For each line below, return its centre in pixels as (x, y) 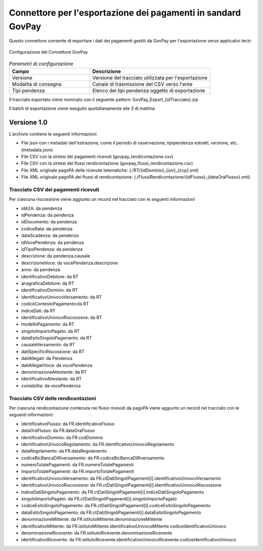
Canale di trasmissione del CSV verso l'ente (142, 84)
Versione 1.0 (28, 122)
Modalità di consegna (37, 84)
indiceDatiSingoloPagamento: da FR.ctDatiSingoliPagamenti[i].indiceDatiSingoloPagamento (113, 492)
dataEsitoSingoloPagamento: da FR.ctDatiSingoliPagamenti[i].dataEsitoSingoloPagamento (111, 512)
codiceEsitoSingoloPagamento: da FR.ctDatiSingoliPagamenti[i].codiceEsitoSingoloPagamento (116, 506)
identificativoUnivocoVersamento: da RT (62, 297)
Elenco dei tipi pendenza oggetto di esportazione (149, 90)
